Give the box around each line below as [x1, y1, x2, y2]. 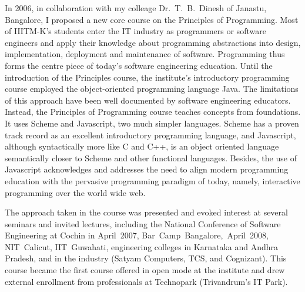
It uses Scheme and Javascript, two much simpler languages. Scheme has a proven [5, 117, 299, 129]
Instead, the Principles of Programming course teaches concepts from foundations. [5, 105, 301, 118]
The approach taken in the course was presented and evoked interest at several [5, 206, 288, 218]
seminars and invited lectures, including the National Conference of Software [5, 217, 281, 230]
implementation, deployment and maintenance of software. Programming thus [5, 48, 285, 60]
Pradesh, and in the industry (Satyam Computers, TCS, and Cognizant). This [5, 252, 287, 264]
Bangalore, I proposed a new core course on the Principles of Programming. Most [5, 13, 299, 25]
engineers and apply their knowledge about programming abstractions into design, [5, 36, 301, 48]
